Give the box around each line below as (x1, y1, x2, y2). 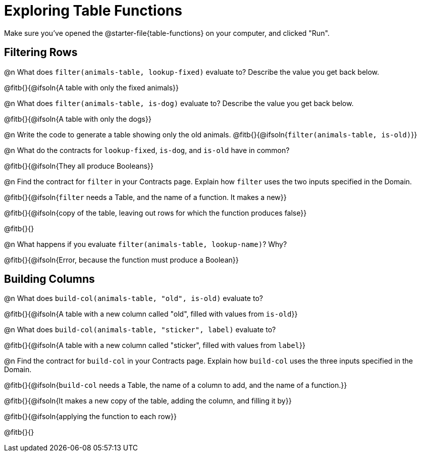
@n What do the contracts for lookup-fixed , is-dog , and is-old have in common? (4, 145, 290, 155)
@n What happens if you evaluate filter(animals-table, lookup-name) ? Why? (4, 239, 287, 248)
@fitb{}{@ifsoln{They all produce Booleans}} (4, 161, 153, 170)
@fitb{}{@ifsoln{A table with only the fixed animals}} (4, 83, 179, 92)
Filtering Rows (4, 46, 78, 59)
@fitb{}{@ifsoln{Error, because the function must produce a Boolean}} (4, 255, 239, 264)
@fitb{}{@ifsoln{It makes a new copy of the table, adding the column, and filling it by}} (4, 396, 292, 406)
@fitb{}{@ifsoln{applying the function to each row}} (4, 412, 177, 421)
